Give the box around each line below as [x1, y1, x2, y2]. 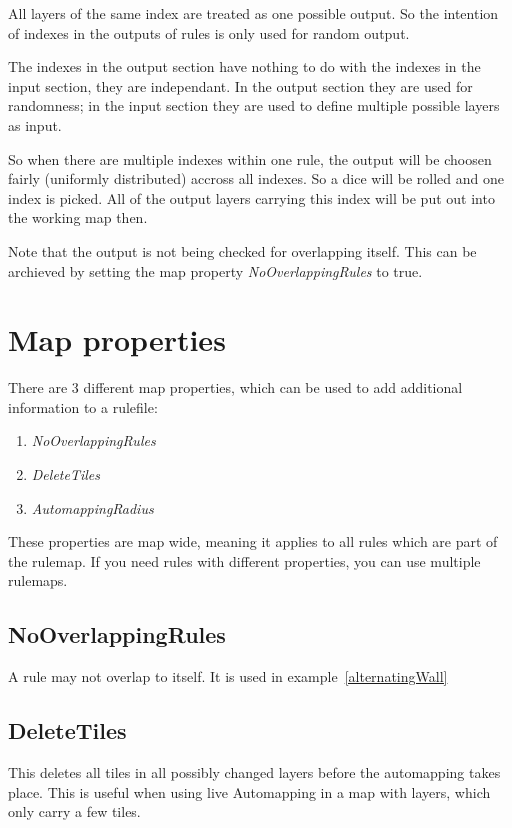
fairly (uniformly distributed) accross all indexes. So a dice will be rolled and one [8, 168, 504, 189]
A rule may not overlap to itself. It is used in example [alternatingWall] [8, 666, 448, 687]
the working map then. [8, 207, 148, 228]
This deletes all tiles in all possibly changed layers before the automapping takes [8, 762, 501, 782]
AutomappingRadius [31, 497, 154, 518]
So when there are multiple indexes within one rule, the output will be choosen [8, 148, 492, 169]
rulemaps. [8, 570, 68, 591]
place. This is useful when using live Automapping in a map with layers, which [8, 781, 491, 802]
